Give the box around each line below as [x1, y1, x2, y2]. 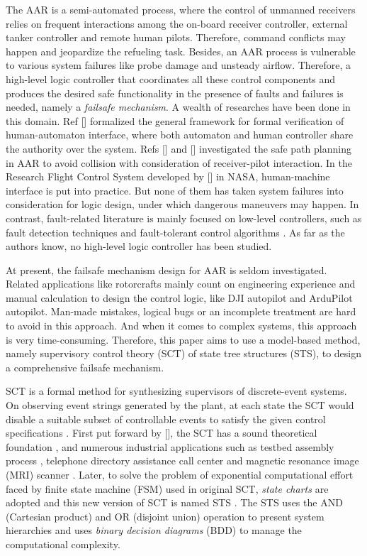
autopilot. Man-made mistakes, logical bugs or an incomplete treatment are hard [6, 304, 356, 319]
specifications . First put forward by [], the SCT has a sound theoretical [6, 425, 317, 440]
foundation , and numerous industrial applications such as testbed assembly [6, 439, 334, 454]
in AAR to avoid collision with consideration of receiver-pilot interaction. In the [6, 155, 352, 170]
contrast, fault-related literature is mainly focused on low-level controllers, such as [6, 210, 362, 225]
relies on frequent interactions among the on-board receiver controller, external [6, 16, 348, 31]
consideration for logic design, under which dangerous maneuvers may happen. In [6, 197, 359, 212]
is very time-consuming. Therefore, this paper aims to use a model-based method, [6, 332, 361, 347]
